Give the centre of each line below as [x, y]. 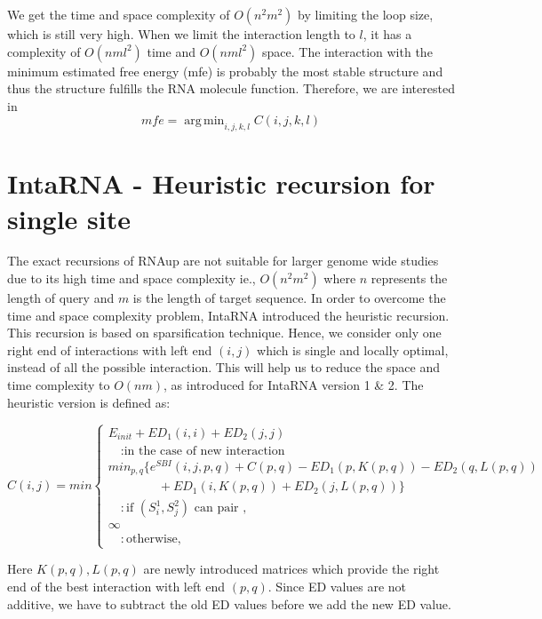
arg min [204, 121]
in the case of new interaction [204, 451]
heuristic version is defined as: [89, 402]
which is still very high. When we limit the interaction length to [181, 34]
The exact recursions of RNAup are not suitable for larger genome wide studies [223, 261]
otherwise [152, 540]
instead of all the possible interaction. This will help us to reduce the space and [224, 367]
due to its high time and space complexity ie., [132, 278]
